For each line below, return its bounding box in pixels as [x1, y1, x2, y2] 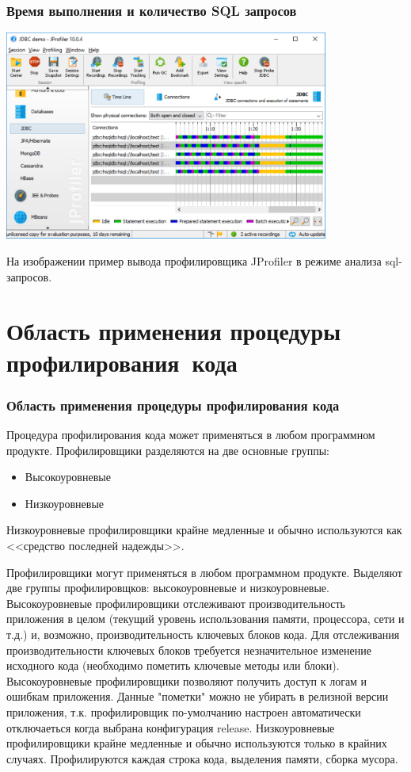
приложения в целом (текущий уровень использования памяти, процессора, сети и [6, 610, 405, 627]
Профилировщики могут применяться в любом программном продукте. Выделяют [6, 564, 402, 580]
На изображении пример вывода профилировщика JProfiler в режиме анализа [6, 253, 382, 269]
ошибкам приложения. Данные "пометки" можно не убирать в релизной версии [6, 688, 389, 705]
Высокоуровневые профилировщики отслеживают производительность [6, 594, 345, 611]
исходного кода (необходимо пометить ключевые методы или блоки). [6, 657, 340, 674]
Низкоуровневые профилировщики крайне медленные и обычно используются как [6, 522, 402, 538]
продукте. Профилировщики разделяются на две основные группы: [6, 441, 330, 458]
